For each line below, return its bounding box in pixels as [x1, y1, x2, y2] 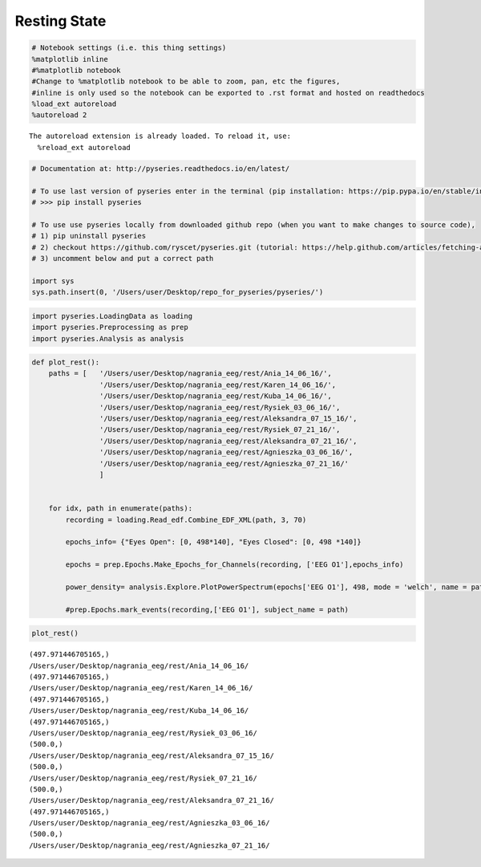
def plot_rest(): [31, 358, 100, 367]
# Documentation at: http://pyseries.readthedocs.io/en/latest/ [31, 164, 290, 173]
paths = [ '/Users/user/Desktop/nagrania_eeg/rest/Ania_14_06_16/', [48, 369, 333, 378]
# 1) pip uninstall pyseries [31, 231, 147, 241]
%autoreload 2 [31, 111, 87, 120]
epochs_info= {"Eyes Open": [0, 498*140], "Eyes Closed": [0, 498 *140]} [65, 538, 362, 547]
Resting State [14, 12, 107, 30]
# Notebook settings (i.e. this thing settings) [31, 43, 227, 52]
